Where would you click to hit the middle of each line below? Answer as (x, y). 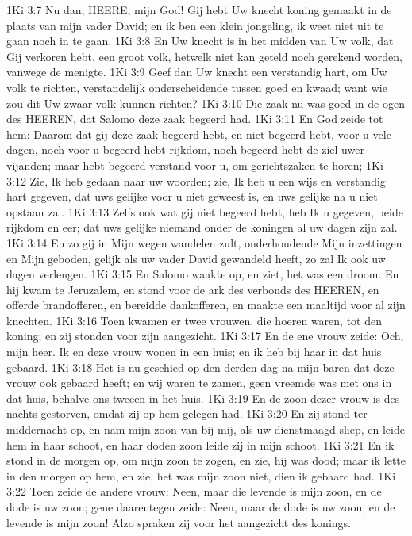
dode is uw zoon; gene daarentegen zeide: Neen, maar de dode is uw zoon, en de (201, 507)
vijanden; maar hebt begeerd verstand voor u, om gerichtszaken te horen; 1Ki (195, 165)
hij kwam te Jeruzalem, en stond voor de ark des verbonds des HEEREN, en (193, 289)
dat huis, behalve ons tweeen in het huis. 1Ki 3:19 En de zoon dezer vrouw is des (203, 398)
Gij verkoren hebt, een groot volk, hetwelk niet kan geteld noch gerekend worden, (204, 56)
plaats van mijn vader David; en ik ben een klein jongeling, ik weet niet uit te (195, 25)
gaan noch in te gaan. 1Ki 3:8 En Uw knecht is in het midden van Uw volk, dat (200, 41)
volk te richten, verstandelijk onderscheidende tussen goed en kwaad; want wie (197, 87)
